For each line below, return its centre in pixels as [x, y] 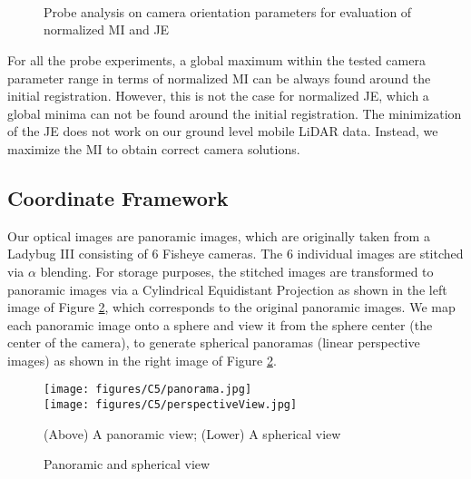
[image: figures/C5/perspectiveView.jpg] [171, 405]
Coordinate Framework [118, 197]
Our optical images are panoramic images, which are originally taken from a [219, 235]
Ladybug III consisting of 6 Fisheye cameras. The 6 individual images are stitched [235, 254]
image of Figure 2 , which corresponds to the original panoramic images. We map [231, 307]
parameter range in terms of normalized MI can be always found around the [219, 78]
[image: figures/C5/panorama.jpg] [148, 390]
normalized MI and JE [107, 29]
